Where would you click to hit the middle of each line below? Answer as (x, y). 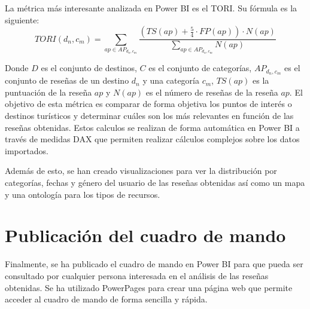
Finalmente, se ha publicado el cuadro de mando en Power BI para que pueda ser (154, 264)
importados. (27, 150)
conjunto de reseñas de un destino (67, 80)
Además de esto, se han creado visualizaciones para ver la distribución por (141, 171)
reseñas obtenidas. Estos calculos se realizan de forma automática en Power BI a (152, 127)
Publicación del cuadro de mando (145, 235)
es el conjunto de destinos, (89, 68)
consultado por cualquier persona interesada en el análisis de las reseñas (137, 275)
